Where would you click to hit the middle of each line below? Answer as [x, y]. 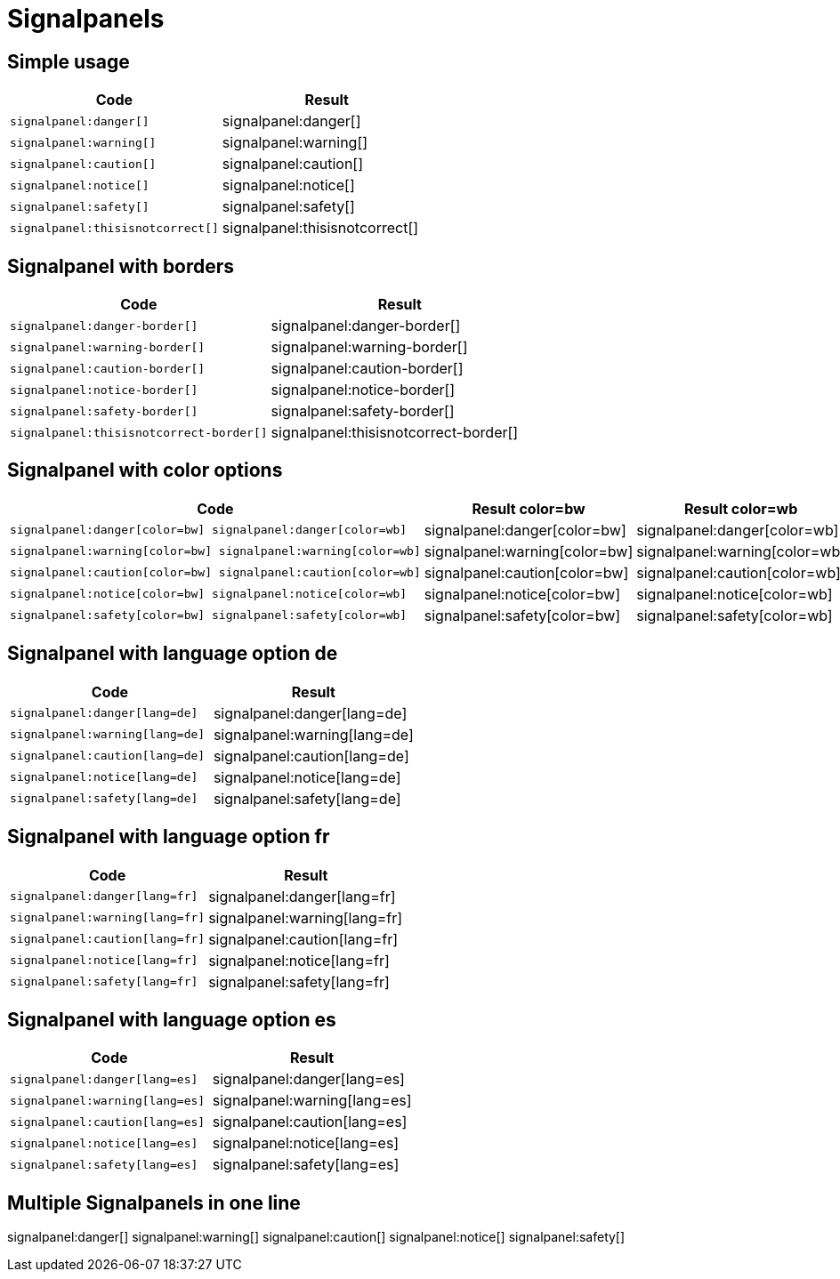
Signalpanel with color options [145, 471]
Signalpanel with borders [121, 266]
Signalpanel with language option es [172, 1019]
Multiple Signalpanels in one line [154, 1203]
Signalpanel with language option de [173, 654]
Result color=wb [741, 508]
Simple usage [69, 61]
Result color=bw [529, 508]
